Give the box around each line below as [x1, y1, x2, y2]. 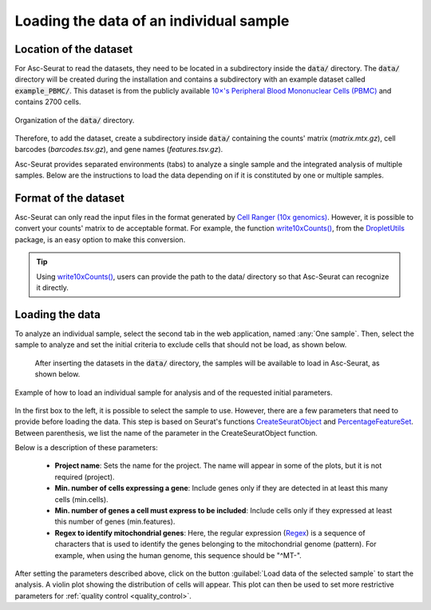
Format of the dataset [14, 192, 125, 205]
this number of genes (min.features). [54, 516, 176, 527]
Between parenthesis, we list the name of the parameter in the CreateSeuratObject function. [14, 428, 318, 437]
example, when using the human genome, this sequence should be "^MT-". [54, 550, 302, 560]
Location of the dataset [14, 42, 133, 56]
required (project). [54, 472, 115, 481]
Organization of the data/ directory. [14, 115, 135, 125]
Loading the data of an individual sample [14, 12, 290, 30]
